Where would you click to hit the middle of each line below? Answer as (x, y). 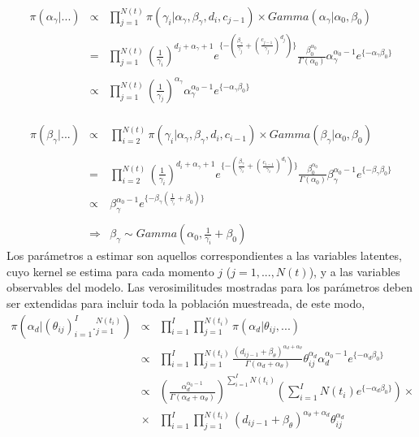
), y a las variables (354, 271)
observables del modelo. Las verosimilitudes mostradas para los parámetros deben (210, 287)
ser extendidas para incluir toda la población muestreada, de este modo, (186, 303)
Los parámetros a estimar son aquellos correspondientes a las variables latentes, (204, 255)
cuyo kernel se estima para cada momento (110, 271)
